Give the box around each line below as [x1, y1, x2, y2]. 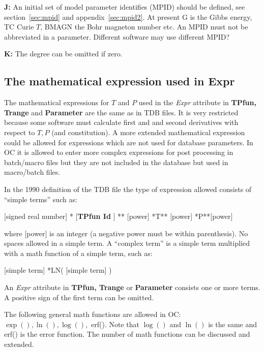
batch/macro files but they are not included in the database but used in [4, 156, 228, 167]
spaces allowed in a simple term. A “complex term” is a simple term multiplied [4, 238, 250, 248]
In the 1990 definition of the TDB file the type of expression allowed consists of [4, 183, 252, 194]
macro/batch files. [4, 167, 61, 177]
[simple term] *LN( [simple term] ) [4, 265, 112, 275]
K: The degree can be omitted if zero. [4, 48, 123, 59]
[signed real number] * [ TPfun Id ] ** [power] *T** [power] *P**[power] [4, 211, 233, 221]
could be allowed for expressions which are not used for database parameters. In [4, 137, 253, 147]
